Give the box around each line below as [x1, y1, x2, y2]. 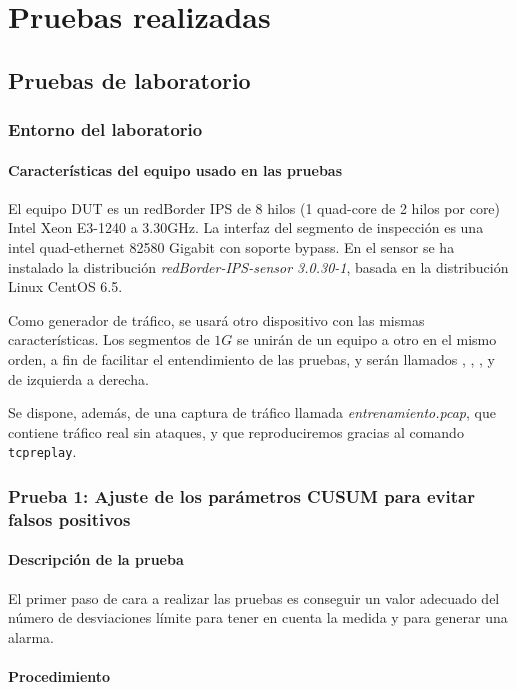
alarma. [8, 626, 54, 647]
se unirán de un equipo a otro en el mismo [237, 329, 497, 350]
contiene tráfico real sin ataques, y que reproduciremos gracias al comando [8, 421, 464, 442]
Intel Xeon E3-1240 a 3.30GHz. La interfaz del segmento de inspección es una [8, 217, 484, 238]
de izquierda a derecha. [8, 368, 149, 389]
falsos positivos [8, 506, 131, 531]
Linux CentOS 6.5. [8, 276, 123, 297]
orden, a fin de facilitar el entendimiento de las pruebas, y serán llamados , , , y [8, 348, 495, 369]
